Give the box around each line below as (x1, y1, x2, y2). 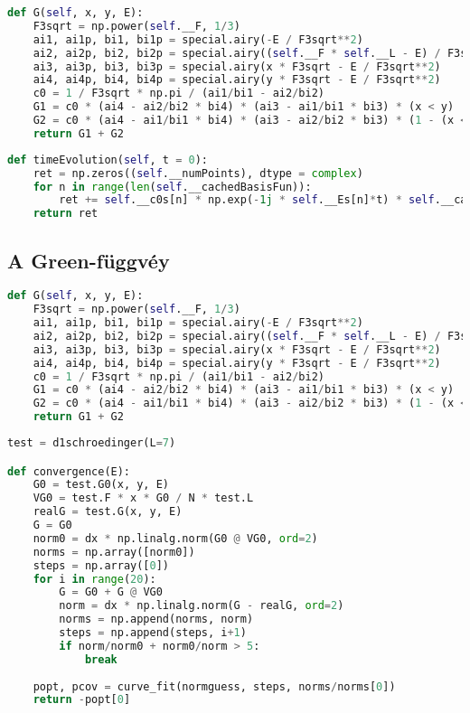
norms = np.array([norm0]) (33, 545, 195, 558)
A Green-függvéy (7, 246, 170, 274)
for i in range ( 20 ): (33, 572, 156, 586)
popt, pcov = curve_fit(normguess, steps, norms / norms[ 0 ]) (33, 680, 396, 693)
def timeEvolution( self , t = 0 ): (7, 153, 208, 166)
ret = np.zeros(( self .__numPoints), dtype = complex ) (33, 166, 363, 180)
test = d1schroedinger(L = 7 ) (7, 436, 176, 450)
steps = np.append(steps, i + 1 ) (59, 626, 247, 640)
